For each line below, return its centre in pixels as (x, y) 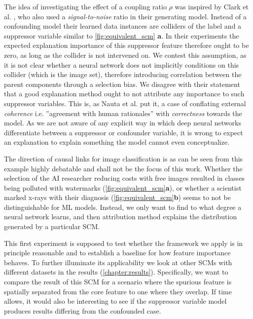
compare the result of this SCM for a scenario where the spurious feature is (118, 282)
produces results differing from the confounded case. (83, 310)
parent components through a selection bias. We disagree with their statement (122, 84)
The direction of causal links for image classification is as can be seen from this (124, 158)
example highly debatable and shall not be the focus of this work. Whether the (123, 168)
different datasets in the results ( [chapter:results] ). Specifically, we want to (116, 272)
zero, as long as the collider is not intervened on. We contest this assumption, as (125, 55)
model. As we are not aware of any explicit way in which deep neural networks (123, 123)
